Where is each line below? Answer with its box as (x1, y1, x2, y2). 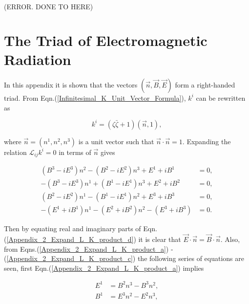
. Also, (220, 234, 240, 244)
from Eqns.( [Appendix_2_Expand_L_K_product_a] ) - (4, 243, 173, 254)
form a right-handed (175, 79, 235, 89)
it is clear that (138, 234, 181, 244)
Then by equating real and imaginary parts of (4, 223, 141, 234)
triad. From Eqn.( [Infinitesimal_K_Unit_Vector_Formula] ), (4, 92, 186, 103)
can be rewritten (196, 92, 246, 103)
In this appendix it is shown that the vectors (4, 79, 138, 89)
